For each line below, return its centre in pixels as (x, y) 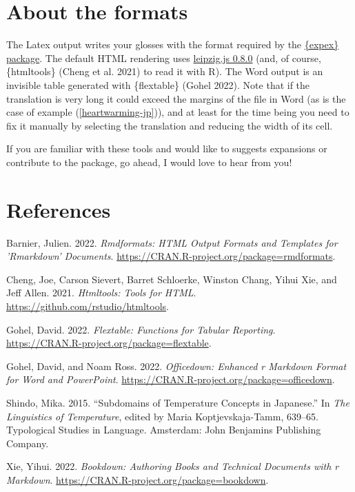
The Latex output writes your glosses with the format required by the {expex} (173, 44)
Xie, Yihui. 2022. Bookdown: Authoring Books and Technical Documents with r (173, 466)
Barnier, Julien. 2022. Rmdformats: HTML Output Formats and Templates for (172, 242)
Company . (28, 443)
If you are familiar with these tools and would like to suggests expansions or (167, 148)
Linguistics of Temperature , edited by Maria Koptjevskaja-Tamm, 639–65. (162, 416)
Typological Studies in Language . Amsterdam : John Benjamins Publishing (164, 430)
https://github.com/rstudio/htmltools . (88, 306)
